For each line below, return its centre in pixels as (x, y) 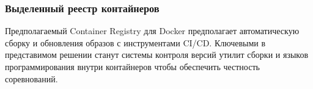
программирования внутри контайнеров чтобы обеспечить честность (132, 66)
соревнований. (31, 78)
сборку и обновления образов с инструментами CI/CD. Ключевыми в (135, 42)
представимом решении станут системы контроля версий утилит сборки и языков (157, 55)
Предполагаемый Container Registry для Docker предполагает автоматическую (152, 31)
